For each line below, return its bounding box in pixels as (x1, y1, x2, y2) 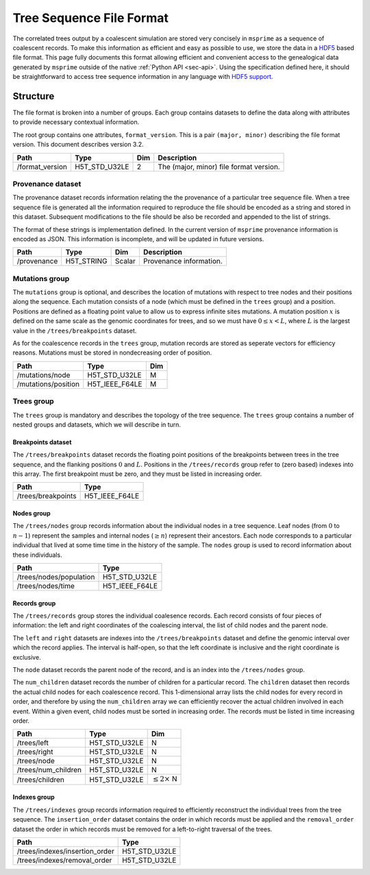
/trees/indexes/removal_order (16, 855, 112, 865)
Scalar (114, 256, 136, 266)
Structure (12, 90, 55, 102)
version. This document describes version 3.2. (12, 141, 144, 149)
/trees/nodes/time (16, 582, 75, 591)
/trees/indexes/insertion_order (16, 846, 114, 856)
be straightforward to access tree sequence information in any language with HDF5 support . (12, 73, 273, 81)
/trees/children (16, 775, 65, 784)
